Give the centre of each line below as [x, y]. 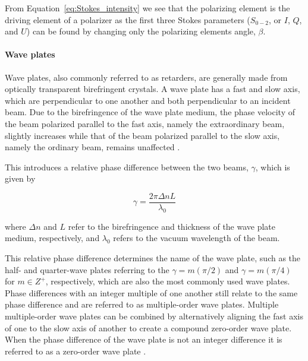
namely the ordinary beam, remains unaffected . [92, 147]
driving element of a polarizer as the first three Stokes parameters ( [128, 19]
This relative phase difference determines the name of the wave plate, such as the [153, 257]
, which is [273, 167]
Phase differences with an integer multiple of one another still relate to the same [151, 292]
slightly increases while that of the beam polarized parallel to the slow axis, [142, 135]
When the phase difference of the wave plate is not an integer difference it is [144, 339]
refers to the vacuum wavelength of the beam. [197, 238]
